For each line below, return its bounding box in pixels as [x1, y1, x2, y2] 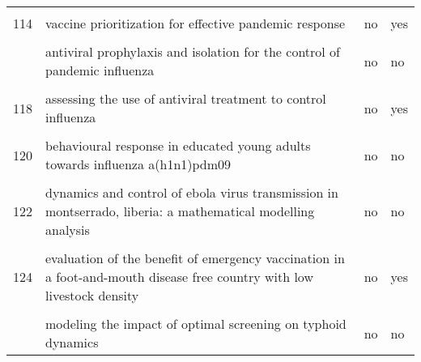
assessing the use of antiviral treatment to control [45, 89, 326, 108]
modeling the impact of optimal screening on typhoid [45, 314, 347, 333]
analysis [45, 220, 90, 239]
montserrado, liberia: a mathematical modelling [45, 202, 315, 220]
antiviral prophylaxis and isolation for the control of [45, 42, 341, 61]
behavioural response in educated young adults [45, 136, 311, 155]
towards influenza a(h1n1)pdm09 [45, 155, 232, 173]
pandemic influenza [45, 61, 155, 79]
